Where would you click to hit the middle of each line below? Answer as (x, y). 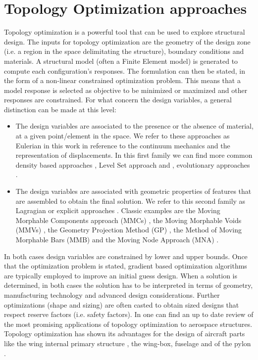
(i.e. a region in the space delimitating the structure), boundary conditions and (124, 51)
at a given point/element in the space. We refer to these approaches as (123, 136)
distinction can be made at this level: (60, 109)
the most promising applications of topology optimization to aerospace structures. (128, 324)
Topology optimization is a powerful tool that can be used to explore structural (125, 32)
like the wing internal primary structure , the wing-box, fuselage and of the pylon (128, 343)
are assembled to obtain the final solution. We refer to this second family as (130, 201)
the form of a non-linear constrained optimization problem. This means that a (122, 80)
